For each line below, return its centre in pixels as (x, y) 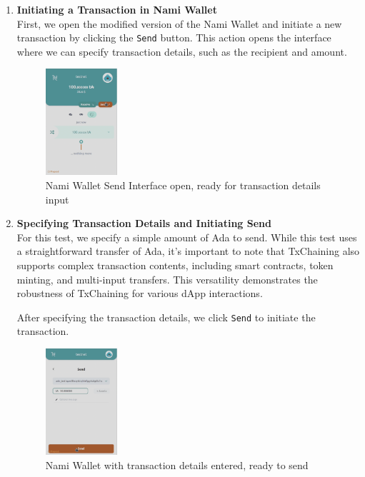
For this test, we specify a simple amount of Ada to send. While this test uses (187, 237)
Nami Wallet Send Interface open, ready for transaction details (183, 185)
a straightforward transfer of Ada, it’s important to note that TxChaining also (188, 251)
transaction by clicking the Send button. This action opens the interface (174, 37)
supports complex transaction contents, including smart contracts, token (175, 265)
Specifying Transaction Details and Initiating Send (144, 223)
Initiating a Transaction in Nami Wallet (117, 9)
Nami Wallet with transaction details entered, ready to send (177, 465)
